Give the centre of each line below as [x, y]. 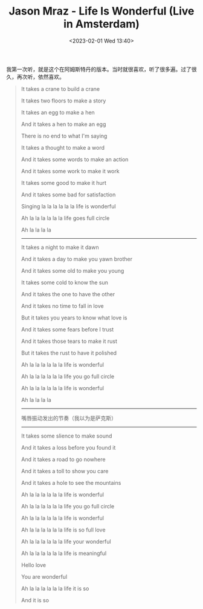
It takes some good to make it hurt [64, 182]
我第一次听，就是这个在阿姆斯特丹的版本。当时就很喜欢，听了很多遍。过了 [99, 69]
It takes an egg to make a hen [58, 112]
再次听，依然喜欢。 [40, 76]
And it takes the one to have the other [68, 294]
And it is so [35, 600]
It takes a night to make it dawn [60, 247]
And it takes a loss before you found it [68, 447]
